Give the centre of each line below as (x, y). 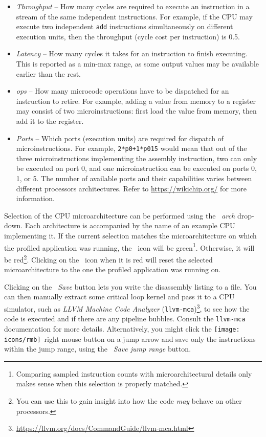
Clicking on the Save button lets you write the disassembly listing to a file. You (130, 286)
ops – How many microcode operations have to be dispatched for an (123, 91)
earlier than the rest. (48, 73)
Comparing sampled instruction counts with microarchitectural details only (134, 373)
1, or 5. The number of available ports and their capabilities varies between (134, 178)
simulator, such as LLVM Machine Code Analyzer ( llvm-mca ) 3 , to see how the (127, 308)
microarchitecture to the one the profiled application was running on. (113, 269)
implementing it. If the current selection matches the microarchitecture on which (130, 235)
